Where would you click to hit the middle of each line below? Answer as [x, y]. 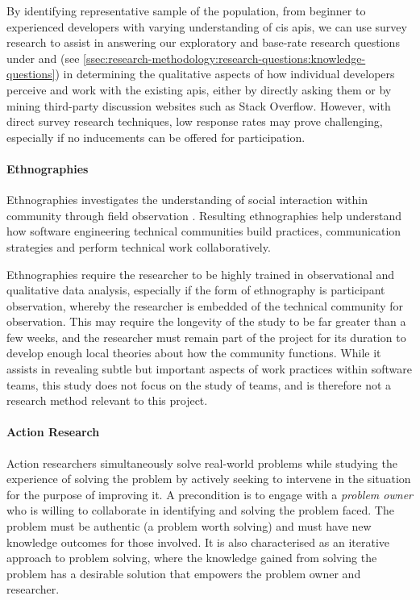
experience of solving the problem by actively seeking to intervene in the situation [209, 479]
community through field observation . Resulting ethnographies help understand [204, 215]
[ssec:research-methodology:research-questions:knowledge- [225, 58]
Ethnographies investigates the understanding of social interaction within [187, 200]
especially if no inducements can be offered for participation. [156, 137]
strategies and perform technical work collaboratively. [139, 246]
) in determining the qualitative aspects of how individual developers [225, 74]
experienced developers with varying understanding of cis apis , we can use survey [207, 26]
